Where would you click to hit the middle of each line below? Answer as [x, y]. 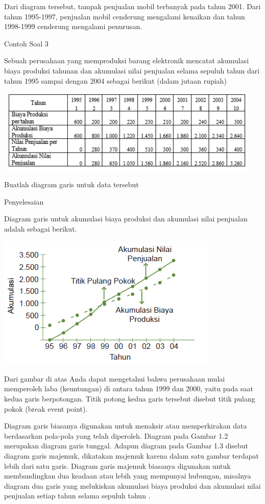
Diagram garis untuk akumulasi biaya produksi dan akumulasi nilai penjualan [126, 219]
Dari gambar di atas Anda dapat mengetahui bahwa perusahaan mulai [115, 378]
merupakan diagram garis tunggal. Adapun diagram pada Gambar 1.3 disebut [126, 446]
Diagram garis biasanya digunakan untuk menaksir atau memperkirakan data [126, 426]
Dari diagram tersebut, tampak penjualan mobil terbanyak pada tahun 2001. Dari [132, 6]
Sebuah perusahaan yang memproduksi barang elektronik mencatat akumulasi [127, 60]
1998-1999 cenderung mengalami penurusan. [73, 26]
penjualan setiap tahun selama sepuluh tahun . [77, 496]
